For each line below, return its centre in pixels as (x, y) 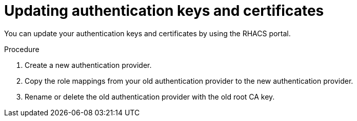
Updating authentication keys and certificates (164, 11)
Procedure (22, 49)
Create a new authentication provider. (88, 65)
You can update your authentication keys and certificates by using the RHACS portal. (147, 33)
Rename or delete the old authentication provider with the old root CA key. (150, 96)
